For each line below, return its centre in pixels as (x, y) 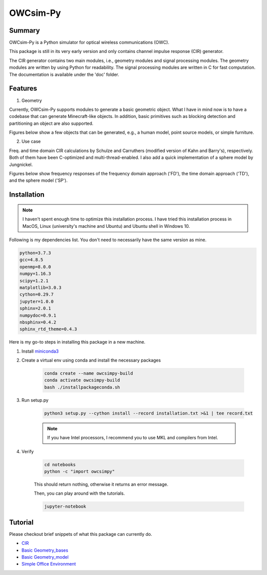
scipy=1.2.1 (34, 281)
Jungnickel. (21, 164)
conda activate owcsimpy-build (82, 380)
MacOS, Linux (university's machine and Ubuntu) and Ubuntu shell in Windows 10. (106, 226)
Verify (28, 451)
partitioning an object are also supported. (51, 123)
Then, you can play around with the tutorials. (79, 493)
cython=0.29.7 (37, 294)
